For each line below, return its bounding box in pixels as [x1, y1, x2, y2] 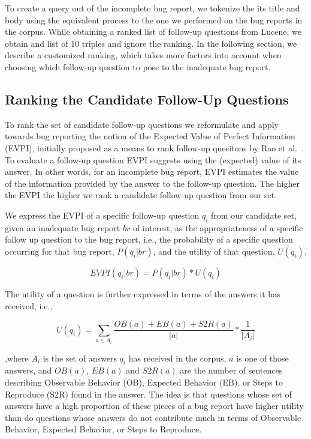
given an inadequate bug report [5, 221, 120, 234]
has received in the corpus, [128, 351, 227, 364]
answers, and [5, 364, 52, 377]
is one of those [236, 351, 289, 364]
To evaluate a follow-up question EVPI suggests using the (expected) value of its [5, 153, 301, 166]
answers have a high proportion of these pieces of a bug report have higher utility [5, 399, 304, 412]
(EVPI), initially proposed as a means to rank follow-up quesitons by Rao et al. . [5, 141, 304, 154]
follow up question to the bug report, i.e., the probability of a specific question [5, 233, 293, 246]
